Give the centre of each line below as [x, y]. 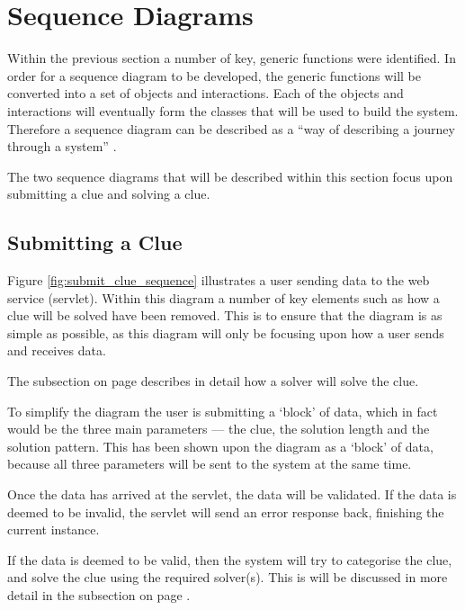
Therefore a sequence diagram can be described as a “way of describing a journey [231, 128]
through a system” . [62, 146]
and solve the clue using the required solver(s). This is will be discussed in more [228, 577]
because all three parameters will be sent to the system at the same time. [210, 464]
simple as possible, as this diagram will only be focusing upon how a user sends [226, 332]
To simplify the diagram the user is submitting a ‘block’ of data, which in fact [223, 411]
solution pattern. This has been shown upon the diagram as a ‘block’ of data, [220, 446]
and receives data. [57, 350]
